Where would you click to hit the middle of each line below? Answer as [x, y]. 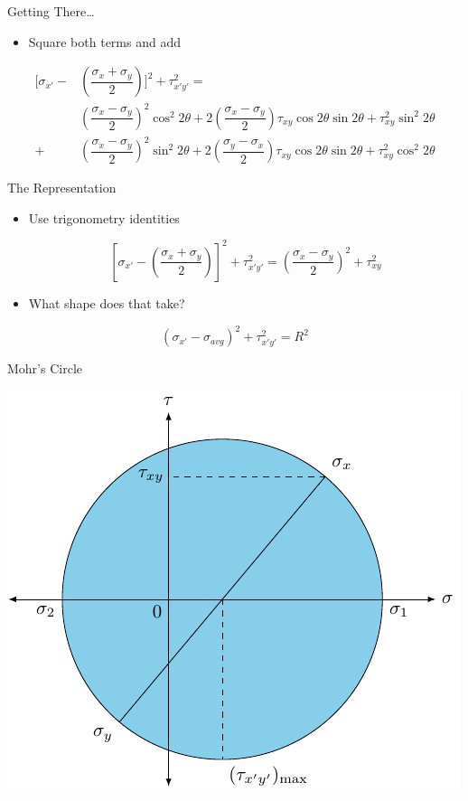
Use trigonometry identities [104, 217]
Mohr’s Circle [45, 368]
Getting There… [51, 11]
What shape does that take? [107, 302]
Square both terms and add [104, 41]
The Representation [62, 188]
